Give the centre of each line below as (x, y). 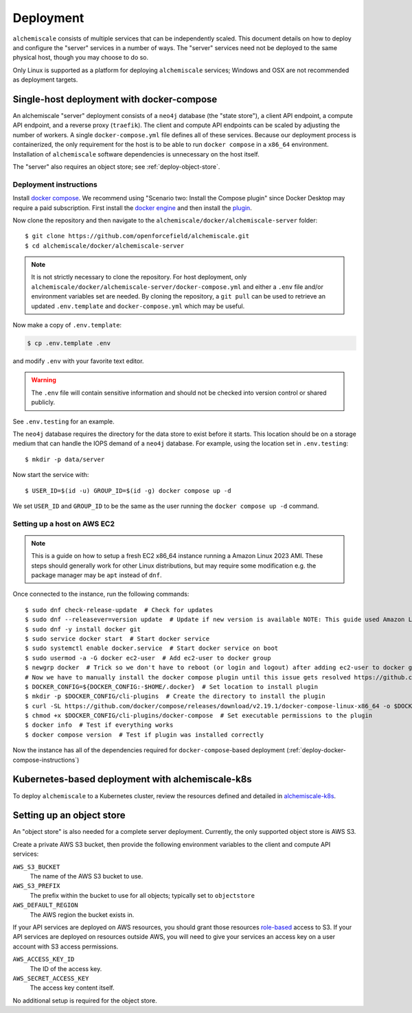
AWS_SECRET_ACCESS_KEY (51, 978)
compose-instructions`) (46, 760)
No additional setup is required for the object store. (85, 1000)
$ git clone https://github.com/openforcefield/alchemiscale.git (137, 236)
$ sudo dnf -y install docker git (83, 629)
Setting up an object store (69, 816)
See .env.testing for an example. (64, 421)
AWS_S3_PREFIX (36, 886)
